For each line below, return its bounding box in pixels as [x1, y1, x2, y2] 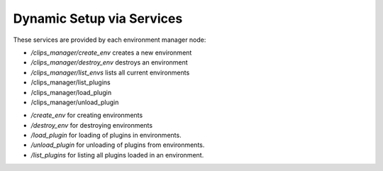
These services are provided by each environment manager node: [13, 35, 206, 44]
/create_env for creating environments [30, 111, 143, 120]
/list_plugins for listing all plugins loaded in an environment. [30, 150, 204, 159]
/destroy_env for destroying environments [30, 121, 152, 129]
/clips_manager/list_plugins [30, 78, 111, 87]
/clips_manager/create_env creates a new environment [30, 48, 192, 57]
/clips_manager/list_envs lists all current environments [30, 68, 190, 77]
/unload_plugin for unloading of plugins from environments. [30, 140, 205, 149]
